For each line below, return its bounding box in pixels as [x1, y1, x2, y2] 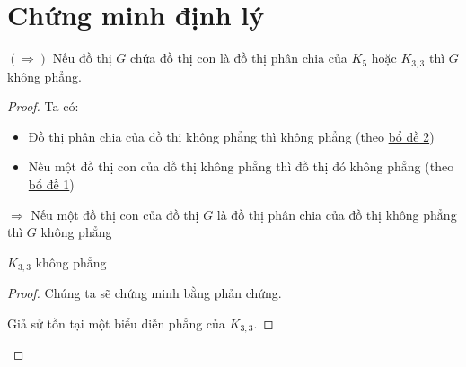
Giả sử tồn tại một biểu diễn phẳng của [7, 313, 225, 332]
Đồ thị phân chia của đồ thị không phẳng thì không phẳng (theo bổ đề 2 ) [28, 127, 435, 145]
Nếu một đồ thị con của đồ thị [31, 205, 199, 223]
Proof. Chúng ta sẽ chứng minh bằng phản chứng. [7, 284, 282, 302]
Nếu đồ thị [52, 48, 112, 67]
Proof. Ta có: [7, 97, 79, 116]
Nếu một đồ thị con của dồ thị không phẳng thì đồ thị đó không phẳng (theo [28, 157, 454, 176]
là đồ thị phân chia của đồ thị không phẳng [216, 205, 457, 223]
